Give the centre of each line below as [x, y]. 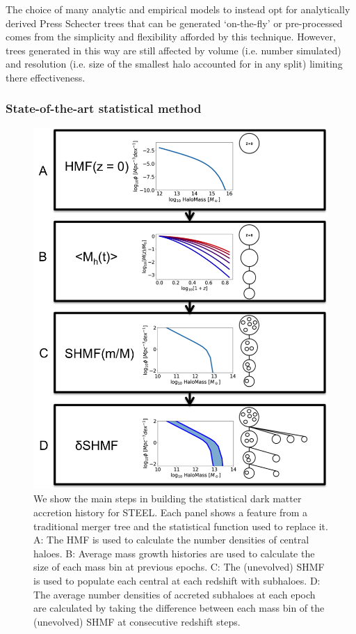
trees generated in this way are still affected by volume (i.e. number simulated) [173, 50]
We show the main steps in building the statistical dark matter [168, 498]
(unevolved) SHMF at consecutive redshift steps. [137, 621]
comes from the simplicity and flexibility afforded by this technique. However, [171, 37]
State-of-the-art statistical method [104, 108]
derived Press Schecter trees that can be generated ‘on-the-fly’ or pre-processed [174, 23]
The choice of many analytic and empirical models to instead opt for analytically [178, 9]
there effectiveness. [46, 77]
